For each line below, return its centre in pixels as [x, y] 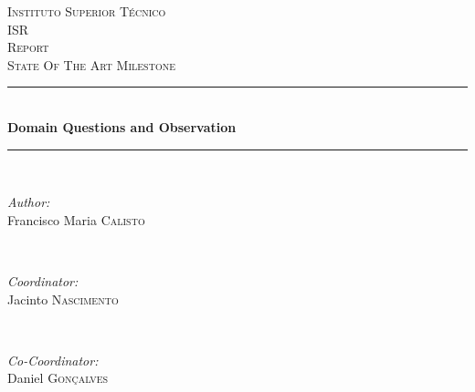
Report [28, 47]
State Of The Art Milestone [91, 64]
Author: [29, 202]
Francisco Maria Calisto [76, 219]
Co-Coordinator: [53, 360]
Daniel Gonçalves [58, 378]
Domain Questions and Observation [122, 126]
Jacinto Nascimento [63, 299]
